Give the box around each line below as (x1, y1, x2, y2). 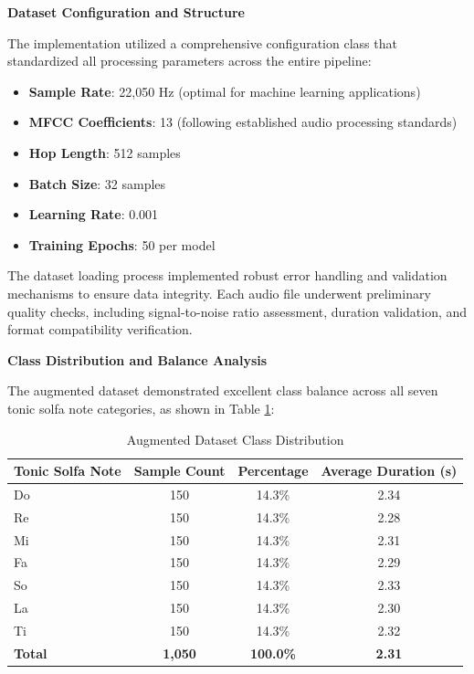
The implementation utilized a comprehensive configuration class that (7, 33, 397, 52)
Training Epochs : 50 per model (28, 235, 216, 254)
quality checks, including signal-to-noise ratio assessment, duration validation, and (7, 301, 468, 321)
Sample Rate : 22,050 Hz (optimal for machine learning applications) (28, 81, 421, 100)
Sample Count (133, 461, 226, 480)
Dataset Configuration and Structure (7, 3, 245, 21)
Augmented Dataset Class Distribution (126, 429, 344, 448)
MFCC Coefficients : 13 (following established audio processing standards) (28, 112, 458, 132)
